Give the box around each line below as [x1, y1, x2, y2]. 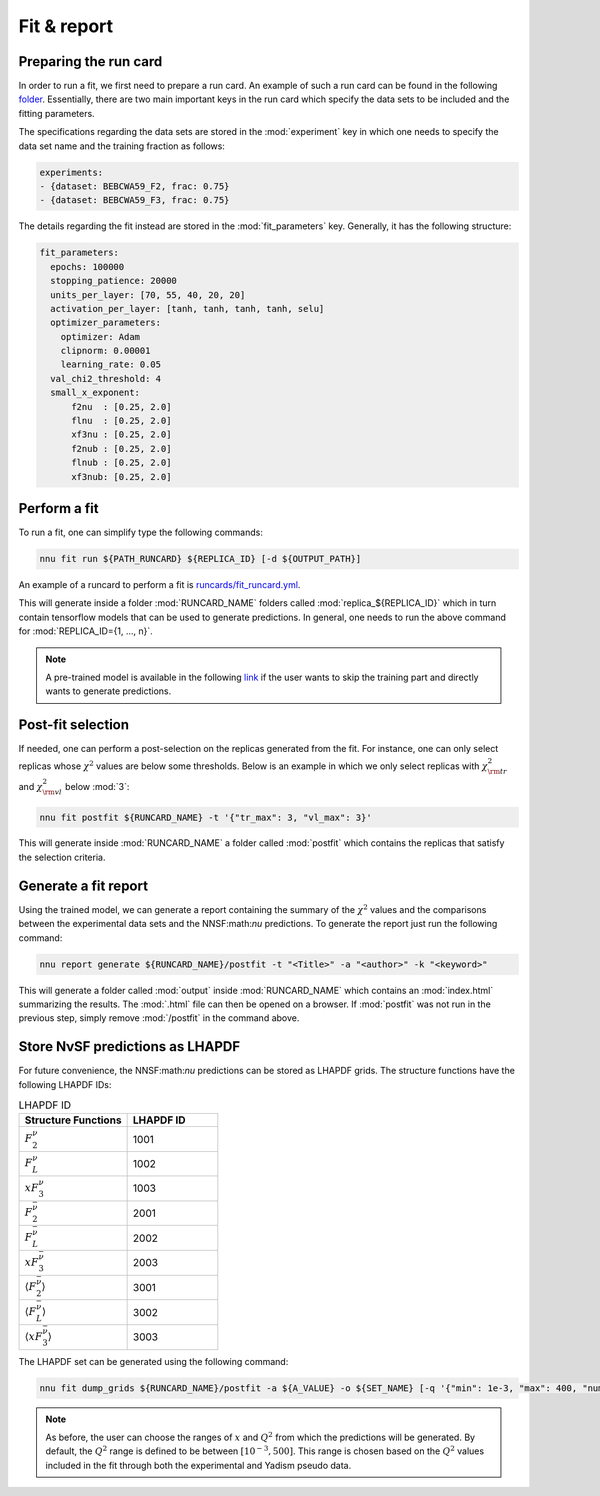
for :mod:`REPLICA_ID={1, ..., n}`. [18, 625, 154, 637]
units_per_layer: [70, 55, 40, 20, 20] [50, 289, 246, 300]
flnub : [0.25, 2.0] [71, 457, 172, 469]
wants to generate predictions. [45, 685, 172, 697]
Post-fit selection [18, 716, 130, 734]
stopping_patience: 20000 [50, 275, 177, 287]
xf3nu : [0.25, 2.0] [71, 429, 172, 440]
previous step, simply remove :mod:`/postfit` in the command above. [18, 1012, 300, 1024]
